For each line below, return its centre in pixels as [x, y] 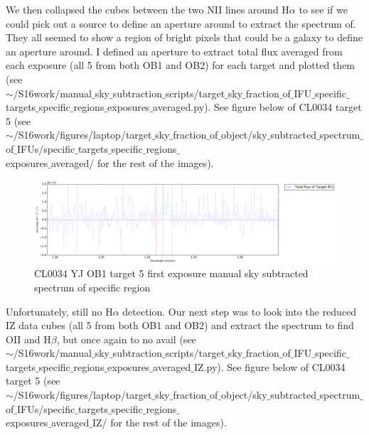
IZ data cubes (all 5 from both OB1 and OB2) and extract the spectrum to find [180, 325]
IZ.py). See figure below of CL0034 [270, 366]
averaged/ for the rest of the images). [132, 162]
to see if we [323, 9]
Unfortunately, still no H [59, 311]
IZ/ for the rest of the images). [159, 423]
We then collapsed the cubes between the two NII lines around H [148, 9]
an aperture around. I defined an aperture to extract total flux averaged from [174, 51]
